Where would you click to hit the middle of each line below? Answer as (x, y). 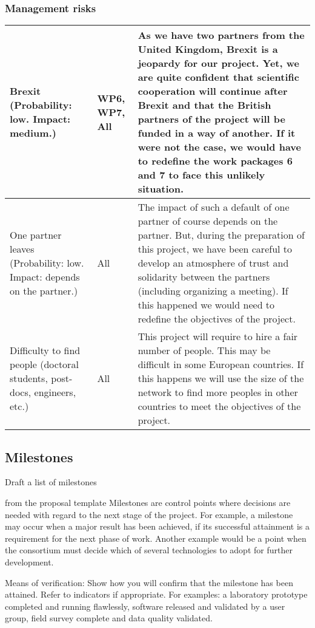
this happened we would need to (206, 305)
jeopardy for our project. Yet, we (218, 63)
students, (29, 378)
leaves (22, 249)
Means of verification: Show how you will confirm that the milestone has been (149, 582)
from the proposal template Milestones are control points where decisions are (148, 503)
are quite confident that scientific (218, 77)
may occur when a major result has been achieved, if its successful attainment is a (157, 526)
